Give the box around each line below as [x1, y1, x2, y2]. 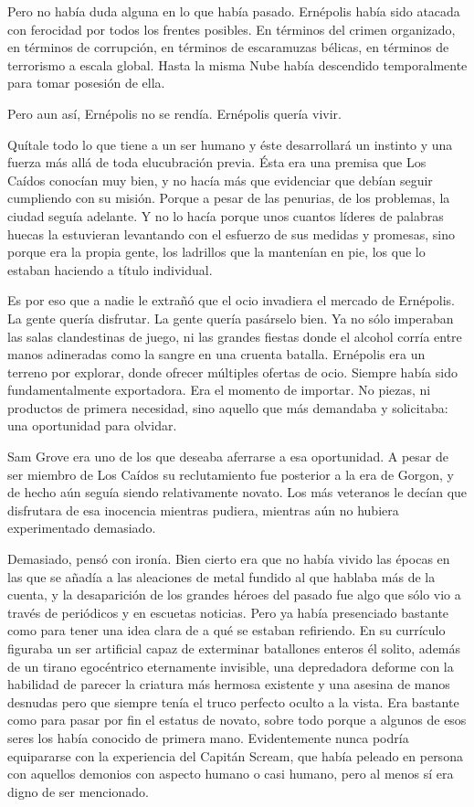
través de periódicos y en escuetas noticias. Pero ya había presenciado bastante [7, 602, 449, 621]
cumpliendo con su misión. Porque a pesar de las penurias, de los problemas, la [7, 188, 450, 207]
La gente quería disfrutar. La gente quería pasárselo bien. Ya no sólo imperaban [7, 308, 454, 327]
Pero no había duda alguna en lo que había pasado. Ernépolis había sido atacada [7, 2, 460, 20]
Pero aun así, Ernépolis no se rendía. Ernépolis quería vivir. [7, 103, 342, 122]
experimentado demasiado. [7, 518, 156, 537]
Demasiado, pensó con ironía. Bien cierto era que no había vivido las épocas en [7, 549, 450, 568]
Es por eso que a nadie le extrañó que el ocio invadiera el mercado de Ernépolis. [7, 291, 456, 310]
